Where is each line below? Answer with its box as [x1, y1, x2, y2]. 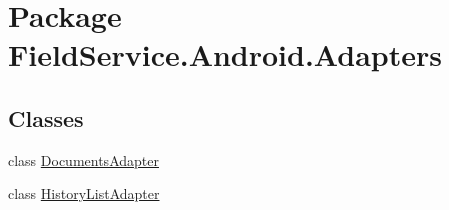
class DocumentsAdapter [8, 149, 159, 170]
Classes [8, 102, 84, 133]
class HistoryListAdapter [8, 183, 160, 204]
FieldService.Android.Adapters [8, 34, 443, 75]
